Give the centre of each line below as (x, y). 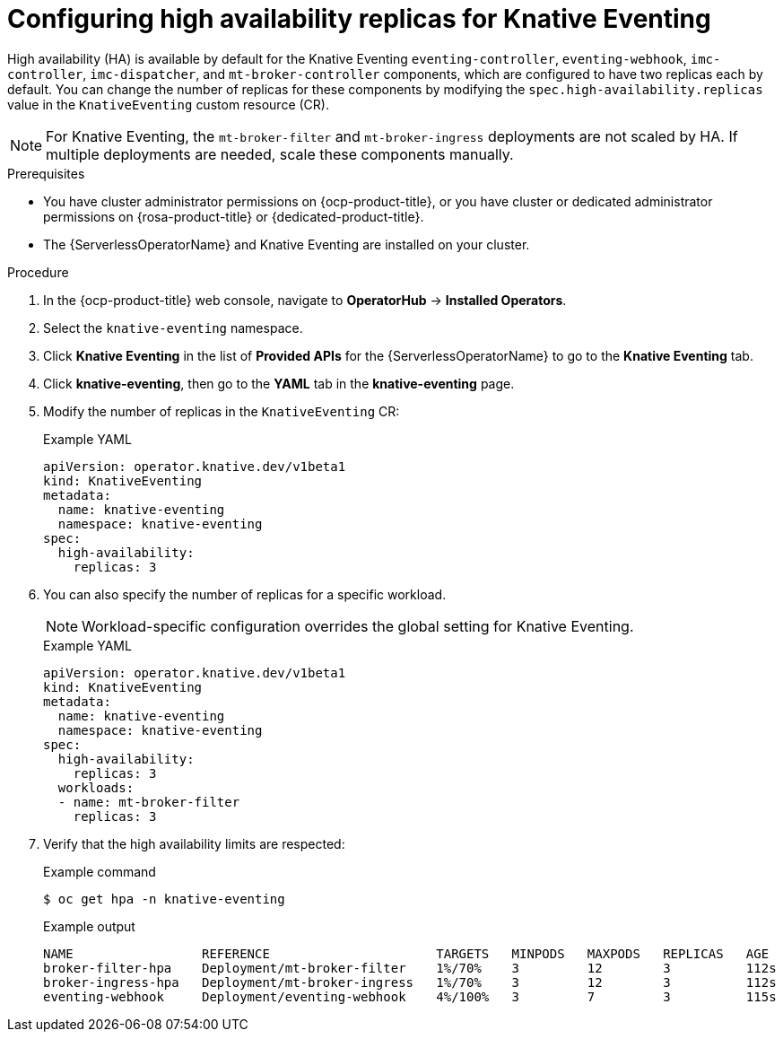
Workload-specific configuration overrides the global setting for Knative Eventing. (358, 626)
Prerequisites (46, 173)
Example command (100, 871)
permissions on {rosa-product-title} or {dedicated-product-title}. (234, 216)
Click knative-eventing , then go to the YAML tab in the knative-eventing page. (279, 383)
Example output (89, 926)
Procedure (38, 272)
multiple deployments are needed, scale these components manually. (280, 154)
